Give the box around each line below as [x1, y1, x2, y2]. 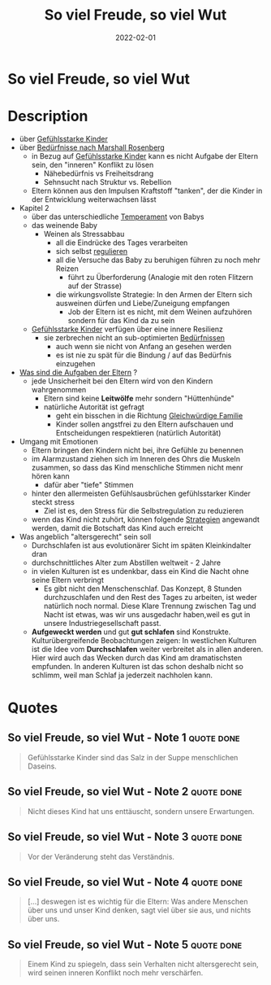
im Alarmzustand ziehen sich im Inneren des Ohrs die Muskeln [31, 453, 241, 463]
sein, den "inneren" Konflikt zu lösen [31, 160, 154, 169]
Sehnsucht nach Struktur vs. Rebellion [43, 177, 172, 186]
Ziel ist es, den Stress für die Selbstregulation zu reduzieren [43, 506, 244, 515]
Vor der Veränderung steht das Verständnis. [27, 851, 175, 861]
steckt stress [31, 497, 75, 506]
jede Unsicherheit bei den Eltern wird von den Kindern [31, 376, 213, 386]
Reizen [55, 263, 79, 274]
